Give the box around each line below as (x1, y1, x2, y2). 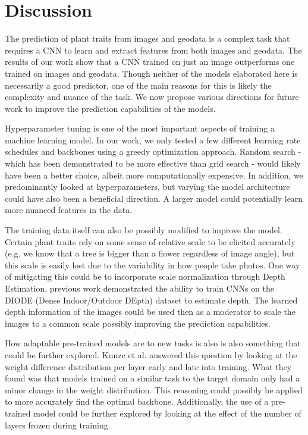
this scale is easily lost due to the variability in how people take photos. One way (5, 258, 300, 271)
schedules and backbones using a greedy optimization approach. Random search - (5, 145, 301, 158)
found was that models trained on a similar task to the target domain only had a (5, 372, 300, 384)
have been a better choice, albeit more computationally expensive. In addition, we (5, 168, 303, 181)
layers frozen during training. (5, 418, 111, 431)
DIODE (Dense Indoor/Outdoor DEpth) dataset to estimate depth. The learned (5, 293, 298, 306)
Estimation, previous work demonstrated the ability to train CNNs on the (5, 282, 274, 294)
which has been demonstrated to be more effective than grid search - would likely (5, 157, 301, 170)
